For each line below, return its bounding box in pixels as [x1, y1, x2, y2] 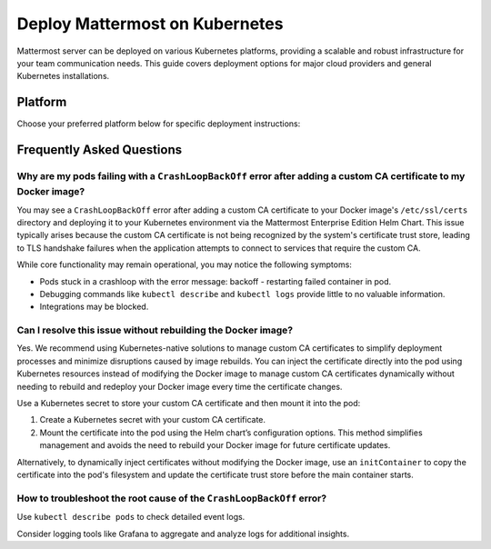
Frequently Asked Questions [16, 142, 183, 158]
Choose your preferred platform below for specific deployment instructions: [16, 118, 301, 129]
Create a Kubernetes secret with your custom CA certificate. [39, 414, 266, 425]
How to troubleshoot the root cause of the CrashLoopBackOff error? [16, 492, 327, 504]
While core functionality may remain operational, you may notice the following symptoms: [16, 259, 352, 270]
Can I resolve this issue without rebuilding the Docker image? [16, 324, 294, 336]
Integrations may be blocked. [39, 301, 149, 313]
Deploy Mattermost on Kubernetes [16, 14, 284, 34]
